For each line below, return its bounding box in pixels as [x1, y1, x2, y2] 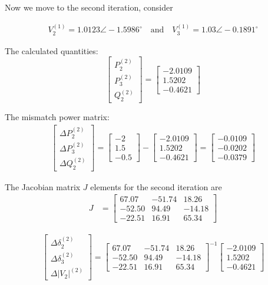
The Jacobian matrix [5, 180, 81, 193]
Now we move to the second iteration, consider [5, 1, 173, 13]
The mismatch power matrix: [5, 111, 110, 123]
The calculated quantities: [5, 44, 98, 57]
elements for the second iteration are [90, 180, 222, 193]
